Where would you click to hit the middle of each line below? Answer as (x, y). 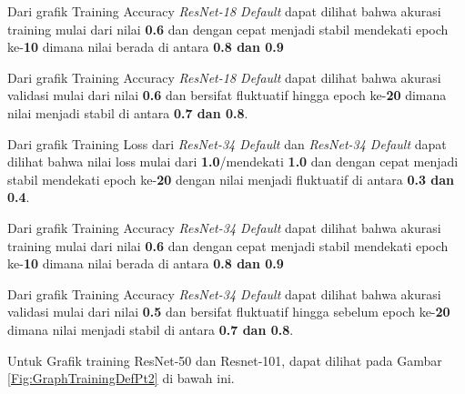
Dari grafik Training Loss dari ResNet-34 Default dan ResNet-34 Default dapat (227, 143)
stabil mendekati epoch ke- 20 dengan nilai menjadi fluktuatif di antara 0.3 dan (231, 179)
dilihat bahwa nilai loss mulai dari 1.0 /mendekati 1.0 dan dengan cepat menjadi (233, 162)
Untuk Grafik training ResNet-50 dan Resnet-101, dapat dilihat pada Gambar (225, 360)
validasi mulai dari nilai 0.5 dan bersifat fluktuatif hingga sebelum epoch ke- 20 (229, 312)
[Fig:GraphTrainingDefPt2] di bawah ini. (121, 378)
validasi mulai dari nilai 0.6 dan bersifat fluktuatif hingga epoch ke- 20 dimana (227, 95)
